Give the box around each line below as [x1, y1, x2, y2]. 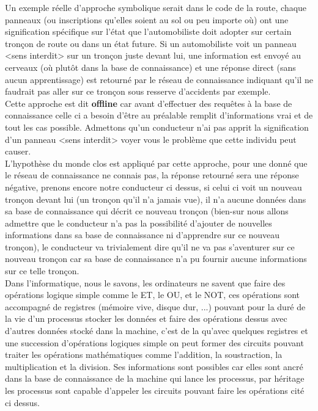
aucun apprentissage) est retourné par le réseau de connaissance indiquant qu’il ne [5, 73, 313, 85]
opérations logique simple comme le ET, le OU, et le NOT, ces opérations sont [5, 288, 300, 301]
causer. [5, 145, 31, 158]
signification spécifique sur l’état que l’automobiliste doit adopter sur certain [5, 25, 292, 38]
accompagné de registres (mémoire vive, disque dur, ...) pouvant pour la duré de [5, 300, 306, 313]
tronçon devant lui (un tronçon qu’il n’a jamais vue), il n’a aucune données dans [5, 192, 306, 205]
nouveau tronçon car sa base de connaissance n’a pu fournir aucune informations [5, 252, 307, 265]
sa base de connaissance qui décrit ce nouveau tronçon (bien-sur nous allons [5, 205, 289, 217]
